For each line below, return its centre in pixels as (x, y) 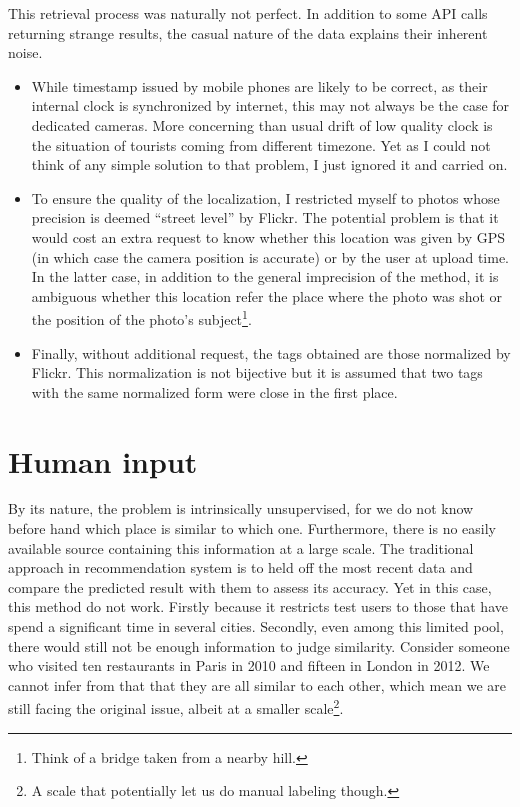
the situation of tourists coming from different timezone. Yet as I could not (261, 144)
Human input (103, 460)
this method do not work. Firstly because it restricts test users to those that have (258, 606)
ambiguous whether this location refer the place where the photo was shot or (267, 295)
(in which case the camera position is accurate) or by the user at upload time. (270, 256)
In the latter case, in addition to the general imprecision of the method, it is (265, 276)
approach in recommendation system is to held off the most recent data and (240, 567)
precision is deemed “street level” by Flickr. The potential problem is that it (265, 217)
